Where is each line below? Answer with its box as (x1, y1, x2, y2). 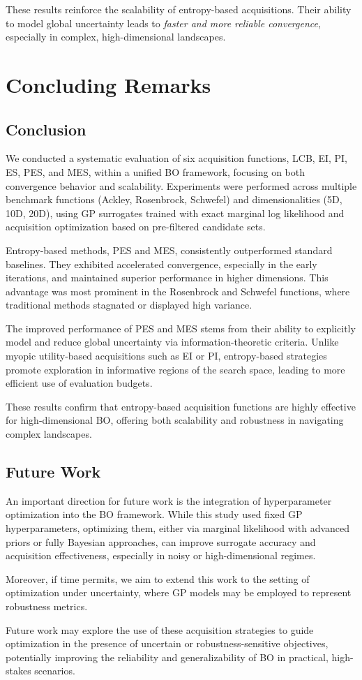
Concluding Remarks (6, 70, 211, 98)
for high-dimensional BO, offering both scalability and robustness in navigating (6, 413, 344, 427)
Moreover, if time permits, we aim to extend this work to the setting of (6, 571, 310, 586)
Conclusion (6, 118, 86, 140)
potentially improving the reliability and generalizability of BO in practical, (6, 649, 329, 664)
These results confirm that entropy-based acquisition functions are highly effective (6, 399, 356, 413)
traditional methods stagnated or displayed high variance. (6, 297, 252, 312)
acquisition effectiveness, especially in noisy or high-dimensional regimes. (6, 548, 316, 563)
